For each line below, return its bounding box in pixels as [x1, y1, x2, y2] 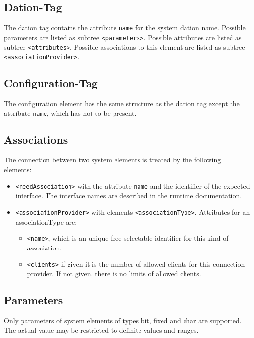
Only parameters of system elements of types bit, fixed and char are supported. [4, 315, 242, 325]
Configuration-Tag [4, 75, 98, 90]
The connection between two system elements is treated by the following [4, 155, 221, 165]
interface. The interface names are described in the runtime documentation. [15, 190, 242, 201]
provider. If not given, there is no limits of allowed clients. [27, 269, 201, 279]
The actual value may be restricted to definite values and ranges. [4, 325, 199, 335]
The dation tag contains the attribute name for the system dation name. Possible [4, 23, 246, 33]
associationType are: [15, 216, 77, 226]
